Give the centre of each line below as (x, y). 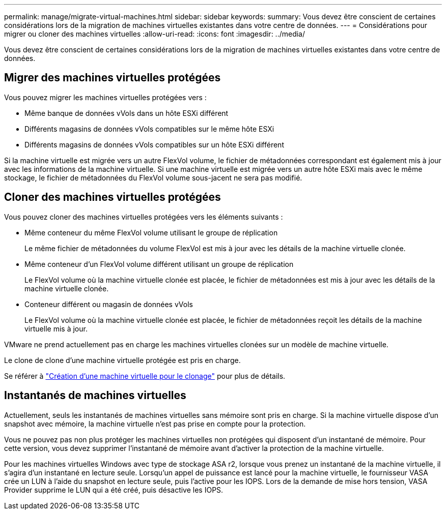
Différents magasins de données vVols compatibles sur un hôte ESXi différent (154, 144)
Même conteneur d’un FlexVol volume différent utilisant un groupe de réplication (159, 264)
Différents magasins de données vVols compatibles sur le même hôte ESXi (149, 129)
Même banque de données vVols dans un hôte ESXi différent (127, 113)
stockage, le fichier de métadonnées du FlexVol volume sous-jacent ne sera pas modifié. (153, 177)
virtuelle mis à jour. (56, 328)
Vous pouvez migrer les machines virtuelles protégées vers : (105, 97)
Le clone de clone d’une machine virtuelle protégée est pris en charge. (122, 360)
